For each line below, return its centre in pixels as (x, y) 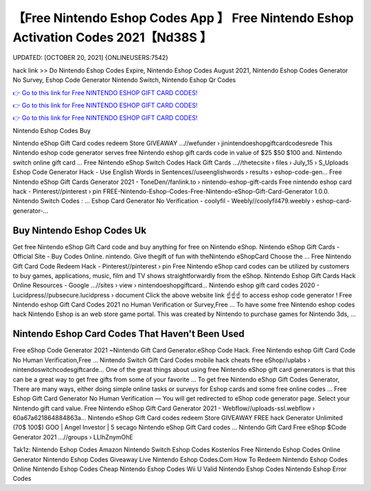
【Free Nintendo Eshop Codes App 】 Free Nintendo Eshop (183, 18)
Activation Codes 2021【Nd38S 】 (112, 37)
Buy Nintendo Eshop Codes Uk (80, 230)
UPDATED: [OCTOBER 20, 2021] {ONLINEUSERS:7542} (90, 58)
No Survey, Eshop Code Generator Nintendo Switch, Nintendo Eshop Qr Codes (124, 80)
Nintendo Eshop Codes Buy (52, 130)
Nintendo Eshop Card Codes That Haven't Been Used (128, 334)
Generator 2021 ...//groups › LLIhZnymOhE (73, 437)
